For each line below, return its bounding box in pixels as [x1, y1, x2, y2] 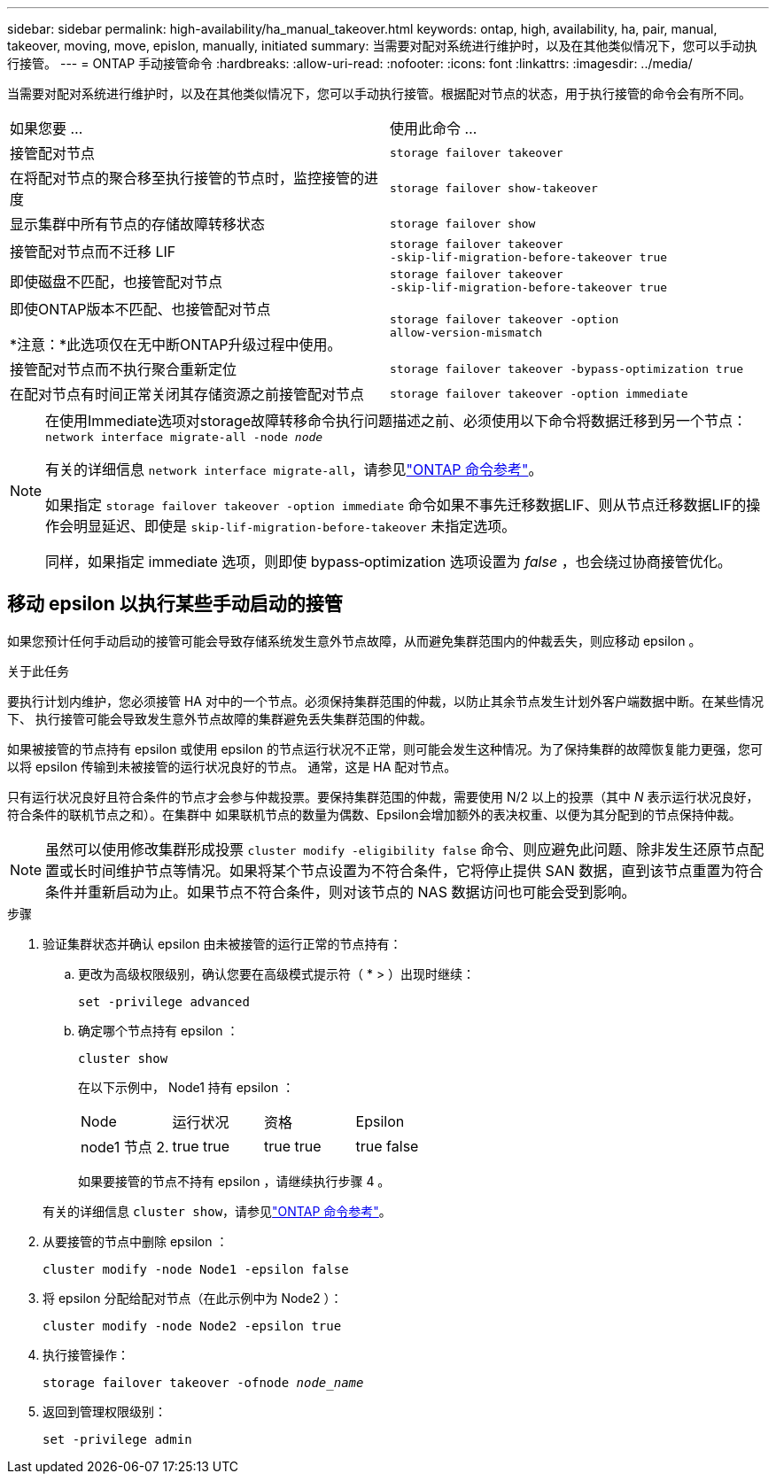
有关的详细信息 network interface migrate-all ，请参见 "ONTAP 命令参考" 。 [45, 461, 543, 478]
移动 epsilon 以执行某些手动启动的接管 [7, 593, 343, 616]
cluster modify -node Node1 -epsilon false [43, 1261, 349, 1276]
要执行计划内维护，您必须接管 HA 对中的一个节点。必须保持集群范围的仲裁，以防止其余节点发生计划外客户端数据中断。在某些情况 [7, 693, 764, 709]
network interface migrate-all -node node [45, 430, 323, 444]
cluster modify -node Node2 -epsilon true [43, 1318, 342, 1333]
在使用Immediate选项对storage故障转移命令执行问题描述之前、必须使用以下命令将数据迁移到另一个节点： [45, 412, 748, 430]
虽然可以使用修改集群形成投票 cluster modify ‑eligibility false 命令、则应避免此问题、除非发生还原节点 [45, 840, 750, 858]
